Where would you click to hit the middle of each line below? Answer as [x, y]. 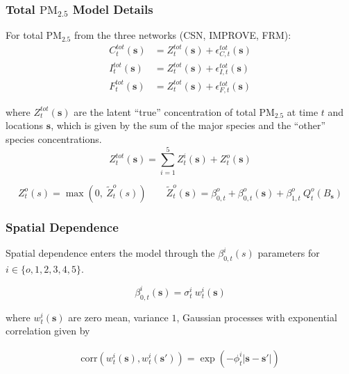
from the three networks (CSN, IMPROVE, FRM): [182, 35]
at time [303, 111]
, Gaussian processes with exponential [257, 317]
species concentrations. [54, 139]
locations [25, 125]
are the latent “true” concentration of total [165, 111]
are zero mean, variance [118, 317]
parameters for [289, 253]
